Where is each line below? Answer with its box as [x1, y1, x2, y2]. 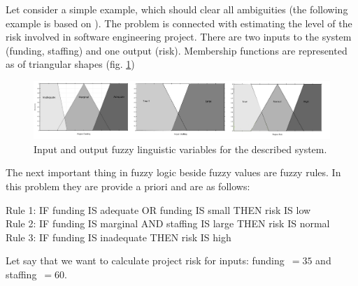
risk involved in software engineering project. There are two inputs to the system [6, 29, 352, 44]
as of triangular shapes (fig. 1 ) [6, 57, 135, 71]
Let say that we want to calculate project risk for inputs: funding [6, 253, 285, 268]
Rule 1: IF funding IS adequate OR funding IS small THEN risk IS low [6, 202, 311, 217]
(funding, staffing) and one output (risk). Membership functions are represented [6, 43, 348, 57]
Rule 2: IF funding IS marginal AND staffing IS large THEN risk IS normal [6, 216, 330, 231]
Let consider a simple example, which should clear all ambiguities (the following [6, 2, 348, 16]
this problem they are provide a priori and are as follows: [6, 179, 250, 194]
